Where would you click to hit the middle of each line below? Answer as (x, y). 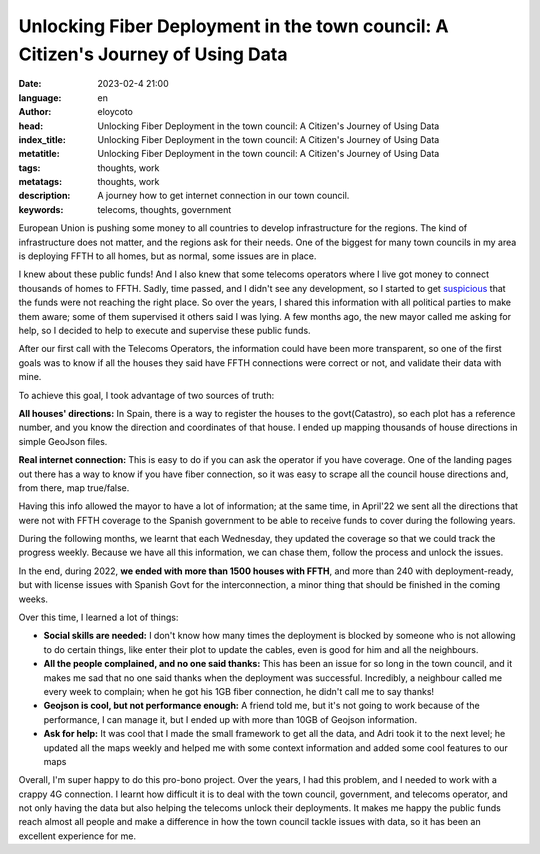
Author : (35, 112)
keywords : (41, 209)
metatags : (40, 182)
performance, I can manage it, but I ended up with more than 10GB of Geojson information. (230, 719)
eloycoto (115, 112)
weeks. (33, 599)
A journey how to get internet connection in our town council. (223, 196)
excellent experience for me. (77, 836)
